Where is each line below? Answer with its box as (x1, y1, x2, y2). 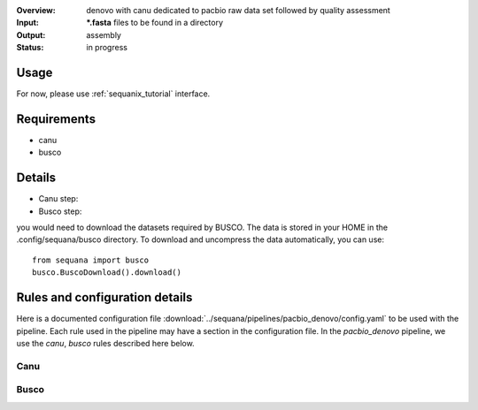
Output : (16, 29, 46, 40)
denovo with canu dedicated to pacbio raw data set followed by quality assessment (86, 5, 391, 15)
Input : (16, 18, 40, 28)
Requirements (16, 111, 96, 126)
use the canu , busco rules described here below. (16, 338, 195, 348)
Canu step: (38, 194, 79, 204)
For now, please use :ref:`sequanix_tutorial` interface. (16, 88, 211, 99)
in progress (86, 42, 128, 53)
